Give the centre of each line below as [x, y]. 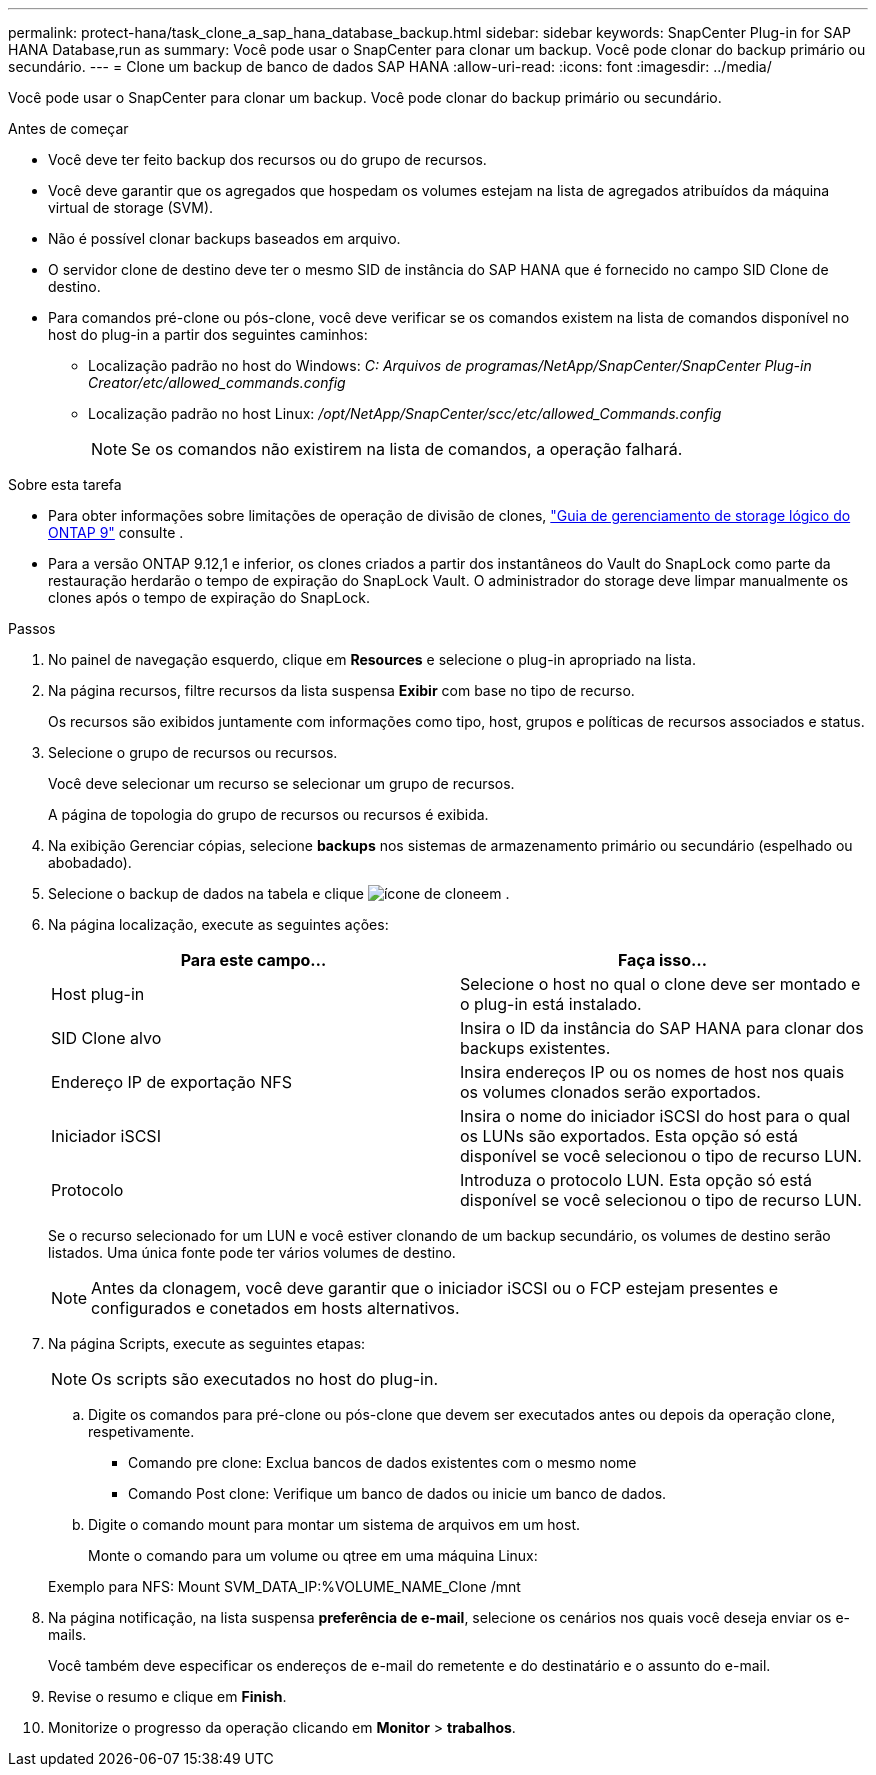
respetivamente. [141, 1431]
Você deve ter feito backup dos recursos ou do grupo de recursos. [267, 159]
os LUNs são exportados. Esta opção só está [629, 1136]
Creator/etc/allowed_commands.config [217, 382]
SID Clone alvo [106, 1038]
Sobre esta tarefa [65, 484]
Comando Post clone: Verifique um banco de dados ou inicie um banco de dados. [397, 1493]
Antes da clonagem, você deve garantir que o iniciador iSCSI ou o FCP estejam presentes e [434, 1288]
